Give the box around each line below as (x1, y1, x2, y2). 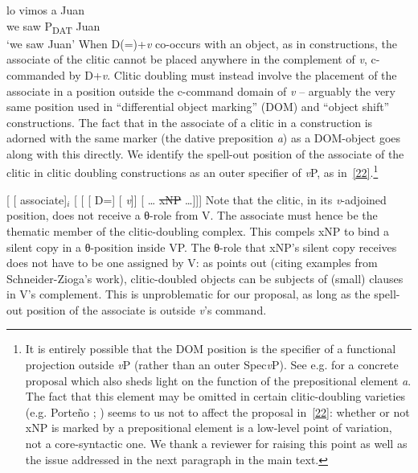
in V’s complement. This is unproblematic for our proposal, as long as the (6, 286, 371, 302)
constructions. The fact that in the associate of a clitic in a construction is (6, 113, 373, 130)
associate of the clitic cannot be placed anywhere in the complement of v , (6, 51, 367, 68)
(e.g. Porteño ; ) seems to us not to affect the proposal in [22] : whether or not (25, 403, 410, 420)
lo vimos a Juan (6, 2, 85, 18)
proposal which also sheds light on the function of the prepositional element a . (25, 372, 412, 389)
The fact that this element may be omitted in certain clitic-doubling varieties (25, 388, 406, 405)
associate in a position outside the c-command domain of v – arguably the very (6, 82, 395, 99)
